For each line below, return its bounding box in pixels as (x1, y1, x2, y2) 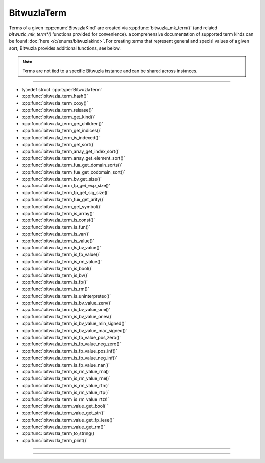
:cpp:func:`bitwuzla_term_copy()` (21, 100, 88, 106)
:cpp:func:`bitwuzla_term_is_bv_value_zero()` (21, 300, 112, 306)
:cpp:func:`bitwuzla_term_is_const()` (21, 217, 95, 223)
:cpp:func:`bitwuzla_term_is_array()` (21, 210, 94, 216)
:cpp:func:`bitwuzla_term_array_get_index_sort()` (21, 148, 120, 154)
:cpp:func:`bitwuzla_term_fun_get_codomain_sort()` (21, 169, 126, 175)
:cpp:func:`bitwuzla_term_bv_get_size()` (21, 176, 102, 182)
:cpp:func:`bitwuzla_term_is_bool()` (21, 266, 93, 272)
